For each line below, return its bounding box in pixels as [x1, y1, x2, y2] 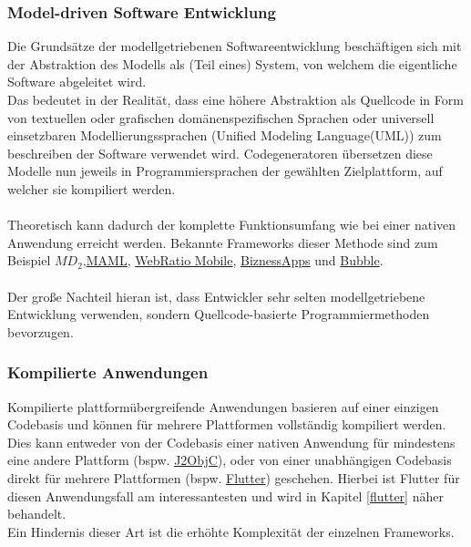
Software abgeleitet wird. [7, 72, 147, 91]
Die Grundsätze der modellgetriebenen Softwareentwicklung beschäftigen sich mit [7, 36, 462, 56]
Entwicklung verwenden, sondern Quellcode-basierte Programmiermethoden [7, 304, 430, 324]
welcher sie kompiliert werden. [7, 179, 176, 198]
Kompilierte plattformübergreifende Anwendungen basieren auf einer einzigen [7, 397, 439, 416]
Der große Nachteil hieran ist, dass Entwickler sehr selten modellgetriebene [7, 286, 425, 305]
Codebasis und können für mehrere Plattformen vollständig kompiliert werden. [7, 415, 446, 434]
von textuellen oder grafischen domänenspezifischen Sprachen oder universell [7, 108, 435, 127]
